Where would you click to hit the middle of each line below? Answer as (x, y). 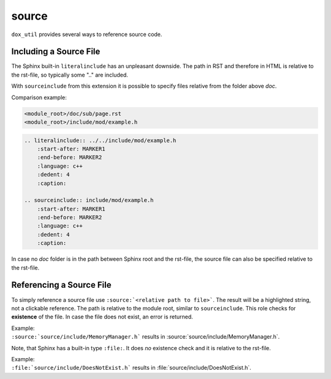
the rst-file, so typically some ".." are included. (70, 75)
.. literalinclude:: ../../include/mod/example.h (100, 140)
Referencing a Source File (61, 285)
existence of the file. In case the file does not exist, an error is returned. (102, 317)
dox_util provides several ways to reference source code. (87, 34)
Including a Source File (56, 52)
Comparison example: (39, 97)
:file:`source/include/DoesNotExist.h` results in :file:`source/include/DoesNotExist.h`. (131, 368)
